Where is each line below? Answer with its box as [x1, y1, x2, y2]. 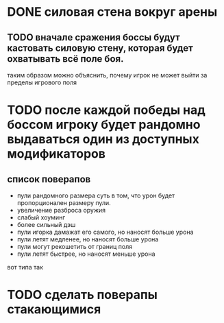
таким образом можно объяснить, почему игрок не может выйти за [7, 71, 208, 79]
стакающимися [7, 302, 101, 318]
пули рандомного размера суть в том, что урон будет [16, 191, 175, 200]
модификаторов [7, 146, 106, 162]
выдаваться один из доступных [7, 132, 200, 147]
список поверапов [7, 173, 91, 185]
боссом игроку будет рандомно [7, 117, 201, 132]
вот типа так [7, 263, 43, 271]
